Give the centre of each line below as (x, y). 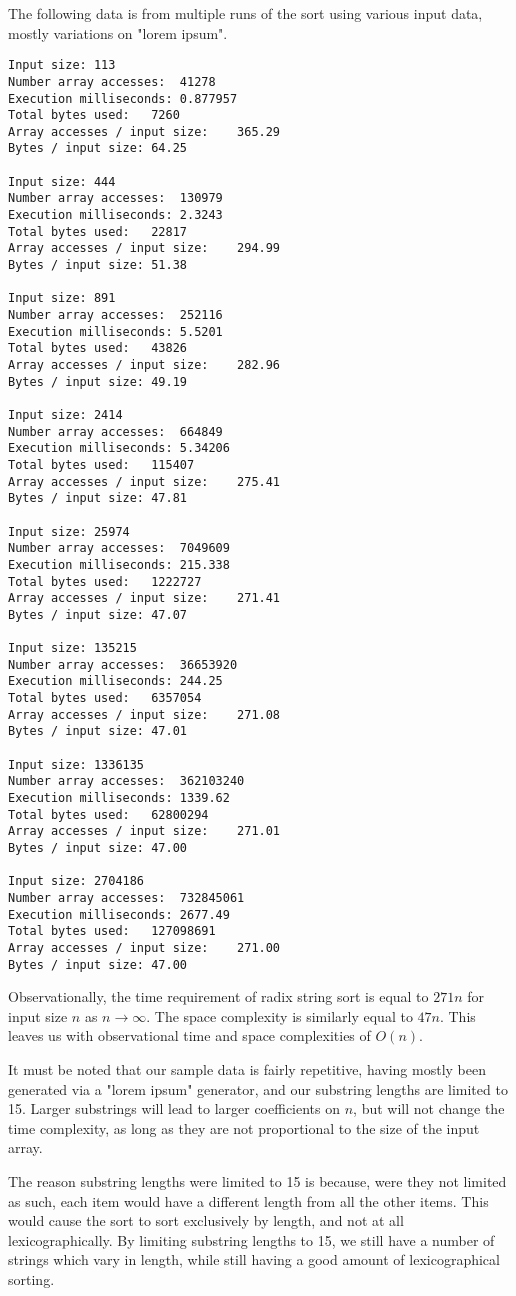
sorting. (31, 1279)
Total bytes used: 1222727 (105, 581)
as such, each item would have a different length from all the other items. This (248, 1200)
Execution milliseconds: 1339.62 (119, 798)
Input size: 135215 (72, 648)
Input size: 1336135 (76, 764)
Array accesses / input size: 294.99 (144, 248)
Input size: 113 (62, 65)
